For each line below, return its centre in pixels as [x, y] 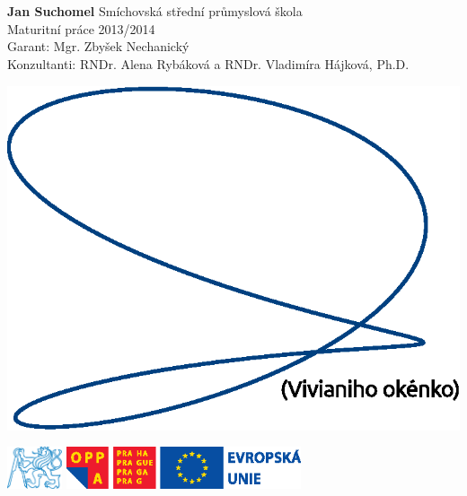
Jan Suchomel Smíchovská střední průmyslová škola [155, 11]
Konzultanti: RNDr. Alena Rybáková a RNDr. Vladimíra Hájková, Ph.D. [208, 63]
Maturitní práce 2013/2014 [81, 28]
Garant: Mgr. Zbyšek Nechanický [98, 46]
